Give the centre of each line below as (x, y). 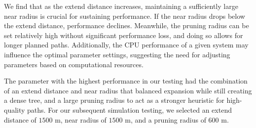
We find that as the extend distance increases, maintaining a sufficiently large (121, 6)
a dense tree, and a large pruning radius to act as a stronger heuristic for (114, 100)
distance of (20, 119)
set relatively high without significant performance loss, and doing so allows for (124, 35)
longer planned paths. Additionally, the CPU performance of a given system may (126, 45)
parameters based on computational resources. (74, 64)
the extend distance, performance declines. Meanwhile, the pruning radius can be (127, 25)
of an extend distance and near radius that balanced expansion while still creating (128, 90)
